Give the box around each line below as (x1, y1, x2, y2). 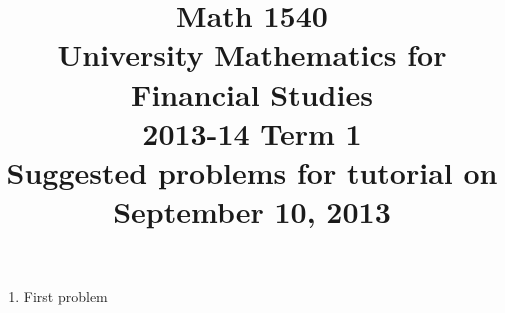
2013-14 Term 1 (142, 112, 362, 153)
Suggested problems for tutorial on (6, 151, 498, 192)
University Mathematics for (57, 34, 447, 75)
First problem (23, 286, 108, 307)
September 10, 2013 (113, 191, 391, 232)
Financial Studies (131, 73, 373, 114)
